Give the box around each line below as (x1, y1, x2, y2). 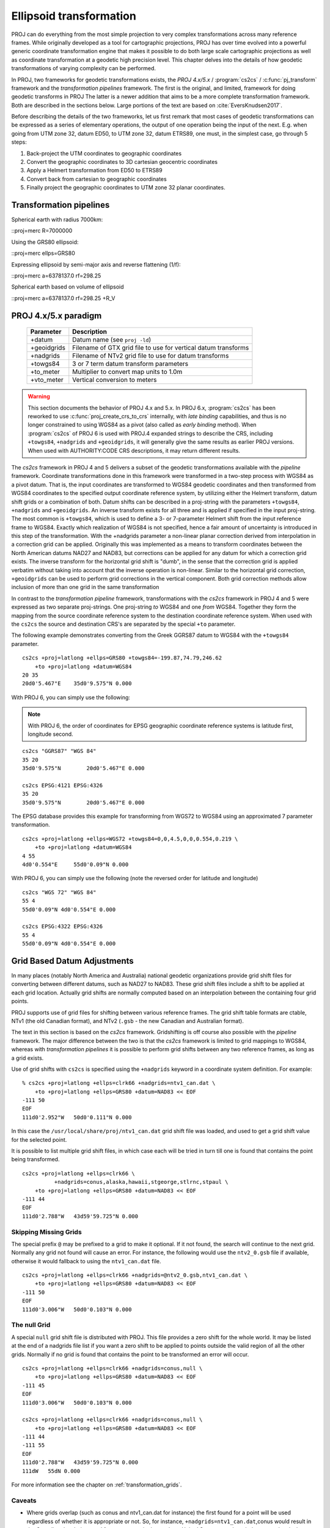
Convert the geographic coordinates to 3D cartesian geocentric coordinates (26, 158, 218, 166)
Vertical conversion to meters (72, 376, 157, 384)
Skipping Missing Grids (11, 1227, 82, 1236)
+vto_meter (30, 376, 64, 384)
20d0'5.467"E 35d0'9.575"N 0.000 (22, 680, 132, 687)
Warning (28, 393, 50, 400)
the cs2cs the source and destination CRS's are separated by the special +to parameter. (11, 620, 235, 628)
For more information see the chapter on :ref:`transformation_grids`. (11, 1481, 182, 1488)
